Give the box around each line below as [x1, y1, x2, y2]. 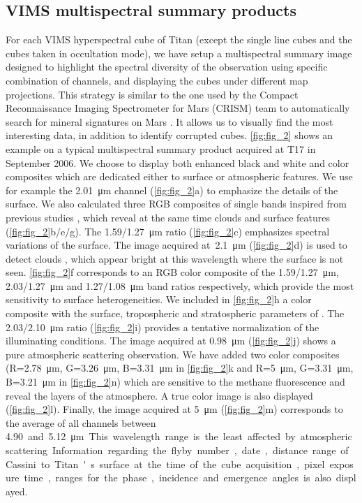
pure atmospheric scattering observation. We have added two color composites [6, 347, 340, 361]
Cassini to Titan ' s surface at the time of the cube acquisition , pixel [6, 456, 325, 471]
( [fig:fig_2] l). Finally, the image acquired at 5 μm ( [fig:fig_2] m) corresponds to [6, 402, 343, 416]
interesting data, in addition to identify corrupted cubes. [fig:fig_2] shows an [6, 128, 333, 143]
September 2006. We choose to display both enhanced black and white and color [6, 155, 349, 170]
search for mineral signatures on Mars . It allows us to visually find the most [6, 114, 333, 129]
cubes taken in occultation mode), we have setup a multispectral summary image [6, 45, 352, 60]
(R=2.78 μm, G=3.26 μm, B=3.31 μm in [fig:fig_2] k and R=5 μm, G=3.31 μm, [6, 360, 354, 375]
